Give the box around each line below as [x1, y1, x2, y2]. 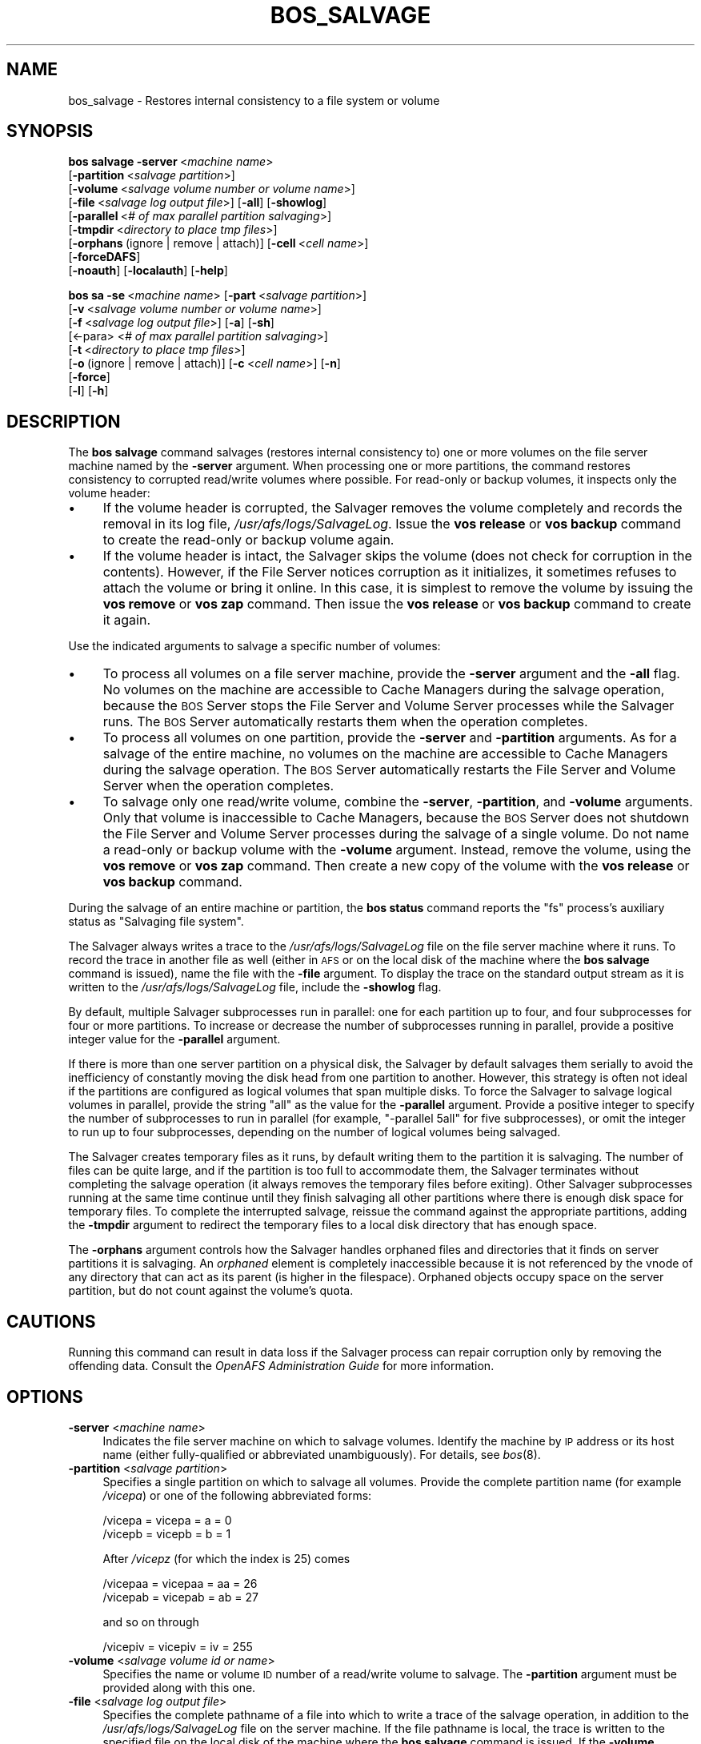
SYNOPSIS [6, 121, 94, 142]
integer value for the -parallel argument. [68, 1032, 281, 1047]
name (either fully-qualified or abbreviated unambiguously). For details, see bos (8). [102, 1447, 541, 1461]
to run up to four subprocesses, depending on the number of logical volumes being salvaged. [68, 1125, 561, 1139]
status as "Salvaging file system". [68, 914, 244, 929]
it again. [102, 612, 151, 629]
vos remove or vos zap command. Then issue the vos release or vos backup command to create [102, 596, 691, 613]
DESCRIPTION [6, 411, 121, 432]
